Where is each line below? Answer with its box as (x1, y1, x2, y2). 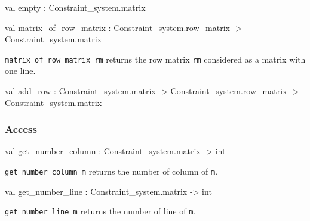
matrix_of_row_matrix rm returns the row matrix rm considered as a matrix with (5, 52, 306, 65)
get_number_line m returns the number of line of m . (5, 205, 196, 217)
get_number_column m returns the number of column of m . (5, 165, 218, 178)
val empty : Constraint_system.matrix (5, 1, 146, 13)
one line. (5, 64, 36, 77)
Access (5, 122, 37, 136)
